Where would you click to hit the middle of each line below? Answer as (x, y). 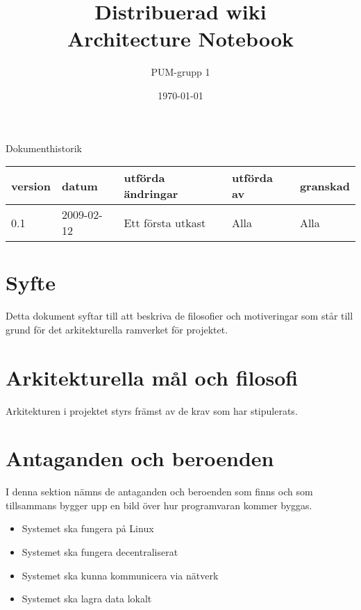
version (31, 186)
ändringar (151, 194)
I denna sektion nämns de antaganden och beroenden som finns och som (159, 492)
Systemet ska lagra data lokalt (87, 599)
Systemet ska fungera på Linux (88, 528)
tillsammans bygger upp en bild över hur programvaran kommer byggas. (159, 505)
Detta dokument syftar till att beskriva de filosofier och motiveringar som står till (179, 316)
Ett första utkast (165, 222)
